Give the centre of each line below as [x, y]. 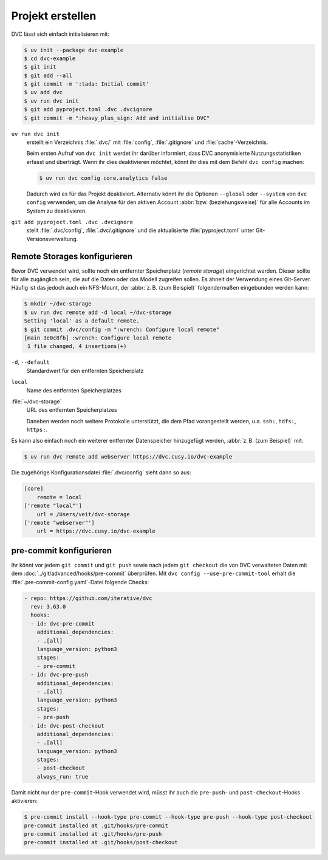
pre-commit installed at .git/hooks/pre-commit [96, 825]
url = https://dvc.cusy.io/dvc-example [96, 531]
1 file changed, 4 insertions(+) [77, 346]
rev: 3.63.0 [48, 607]
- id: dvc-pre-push [60, 675]
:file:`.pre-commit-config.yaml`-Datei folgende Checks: [80, 582]
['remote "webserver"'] [60, 523]
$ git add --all [48, 75]
